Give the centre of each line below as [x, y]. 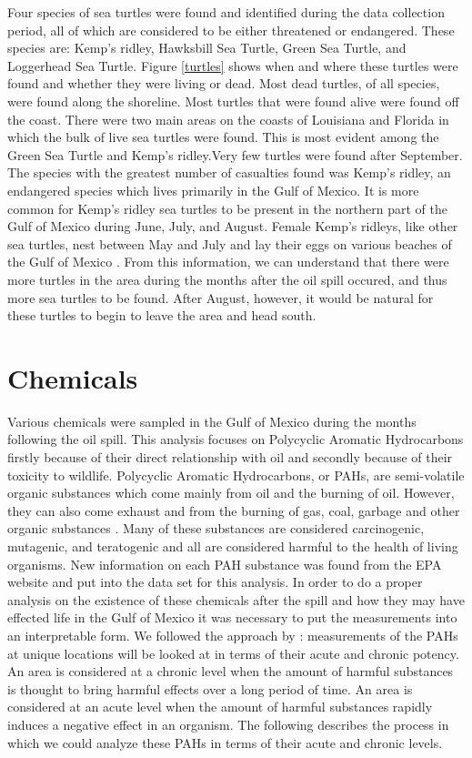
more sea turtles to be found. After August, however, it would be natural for [221, 297]
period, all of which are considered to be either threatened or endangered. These [231, 30]
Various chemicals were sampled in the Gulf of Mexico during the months [212, 421]
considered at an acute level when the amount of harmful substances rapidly [220, 707]
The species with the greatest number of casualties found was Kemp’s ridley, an [229, 172]
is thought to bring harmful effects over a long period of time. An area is [210, 688]
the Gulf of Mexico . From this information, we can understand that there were [228, 262]
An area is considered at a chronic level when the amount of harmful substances [231, 671]
